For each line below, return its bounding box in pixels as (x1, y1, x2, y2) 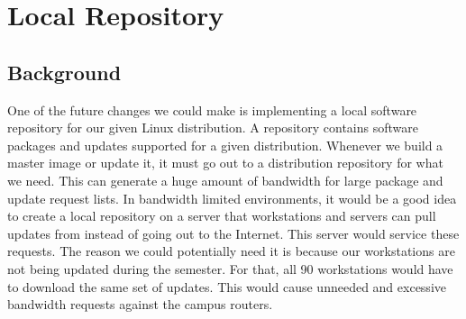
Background (7, 58, 122, 86)
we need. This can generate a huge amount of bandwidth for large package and (7, 170, 443, 189)
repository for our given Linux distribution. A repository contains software (7, 118, 418, 137)
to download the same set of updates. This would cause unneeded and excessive (7, 277, 446, 296)
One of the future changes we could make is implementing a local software (7, 100, 417, 119)
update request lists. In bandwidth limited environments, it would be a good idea (7, 188, 457, 207)
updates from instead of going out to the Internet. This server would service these (7, 223, 460, 242)
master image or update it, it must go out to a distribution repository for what (7, 153, 443, 172)
